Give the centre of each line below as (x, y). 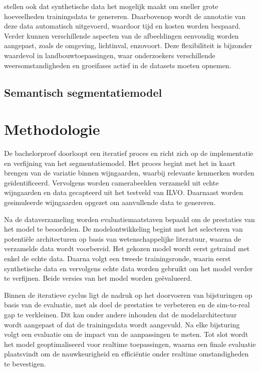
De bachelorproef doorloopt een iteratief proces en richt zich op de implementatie (129, 153)
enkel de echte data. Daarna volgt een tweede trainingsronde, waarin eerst (117, 258)
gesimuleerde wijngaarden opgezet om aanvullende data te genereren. (110, 202)
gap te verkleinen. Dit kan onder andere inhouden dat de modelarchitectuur (120, 314)
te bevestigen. (25, 363)
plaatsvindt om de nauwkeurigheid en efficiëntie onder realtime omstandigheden (126, 354)
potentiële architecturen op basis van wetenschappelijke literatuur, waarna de (122, 238)
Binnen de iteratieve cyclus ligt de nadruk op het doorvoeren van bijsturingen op (128, 295)
